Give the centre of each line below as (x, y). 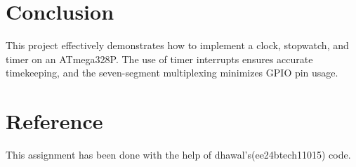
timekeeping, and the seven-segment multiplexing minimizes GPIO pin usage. (172, 73)
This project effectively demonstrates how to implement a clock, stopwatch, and (177, 45)
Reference (54, 121)
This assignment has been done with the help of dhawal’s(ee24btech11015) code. (178, 155)
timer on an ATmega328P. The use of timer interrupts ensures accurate (159, 59)
